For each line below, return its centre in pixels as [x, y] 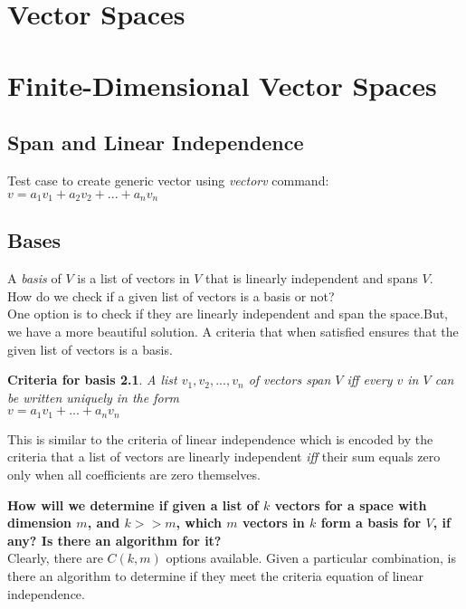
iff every [370, 380]
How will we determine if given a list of [133, 504]
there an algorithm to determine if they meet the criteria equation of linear [215, 575]
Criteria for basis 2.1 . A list [92, 380]
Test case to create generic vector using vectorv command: [168, 180]
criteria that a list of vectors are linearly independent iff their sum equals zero [224, 457]
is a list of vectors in [133, 278]
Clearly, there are [55, 558]
